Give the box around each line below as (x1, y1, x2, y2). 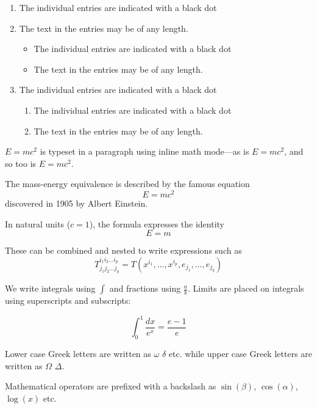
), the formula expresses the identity (89, 217, 224, 230)
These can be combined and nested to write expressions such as (5, 244, 242, 257)
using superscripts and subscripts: (5, 294, 131, 307)
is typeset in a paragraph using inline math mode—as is (40, 145, 249, 158)
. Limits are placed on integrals (188, 282, 304, 295)
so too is (5, 157, 37, 169)
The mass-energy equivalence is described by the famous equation (5, 177, 250, 190)
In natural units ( (5, 217, 71, 230)
